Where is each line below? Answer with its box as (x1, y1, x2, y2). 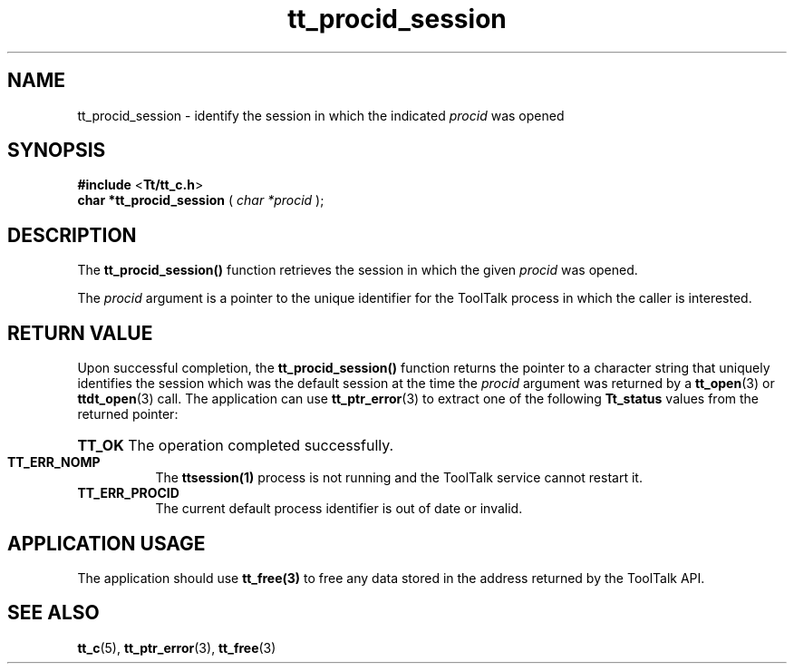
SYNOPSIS (7, 139, 106, 162)
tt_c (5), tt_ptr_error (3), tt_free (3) (77, 639, 276, 656)
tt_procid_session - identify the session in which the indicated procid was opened (77, 107, 565, 123)
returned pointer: (77, 406, 179, 423)
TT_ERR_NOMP (7, 454, 101, 471)
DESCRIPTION (7, 223, 137, 247)
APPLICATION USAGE (7, 531, 206, 555)
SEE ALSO (7, 601, 100, 625)
